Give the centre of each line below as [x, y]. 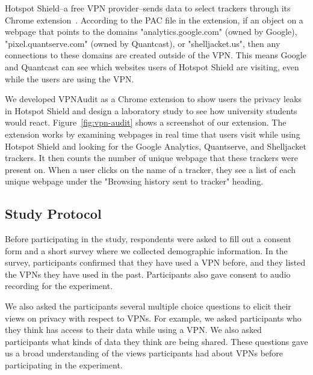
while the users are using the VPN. [70, 78]
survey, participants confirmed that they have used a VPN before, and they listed [155, 262]
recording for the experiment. [59, 286]
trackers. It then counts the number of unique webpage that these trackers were [151, 158]
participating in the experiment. [64, 365]
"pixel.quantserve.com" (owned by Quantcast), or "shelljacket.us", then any [143, 43]
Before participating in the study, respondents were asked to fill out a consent [148, 239]
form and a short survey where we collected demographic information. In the [146, 250]
